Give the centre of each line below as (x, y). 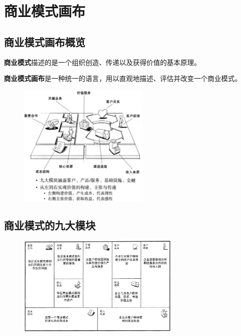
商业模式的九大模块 (50, 225)
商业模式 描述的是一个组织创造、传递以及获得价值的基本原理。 (102, 62)
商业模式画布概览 (45, 41)
